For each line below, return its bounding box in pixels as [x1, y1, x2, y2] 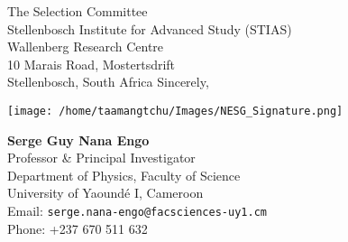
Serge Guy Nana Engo [7, 130, 150, 149]
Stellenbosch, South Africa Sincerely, [7, 72, 209, 91]
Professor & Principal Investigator [7, 148, 196, 167]
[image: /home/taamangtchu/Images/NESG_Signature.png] [7, 104, 343, 117]
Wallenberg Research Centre [7, 37, 164, 56]
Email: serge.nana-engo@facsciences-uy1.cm [7, 201, 267, 219]
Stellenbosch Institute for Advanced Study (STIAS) [7, 19, 292, 38]
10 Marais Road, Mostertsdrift [7, 54, 176, 73]
